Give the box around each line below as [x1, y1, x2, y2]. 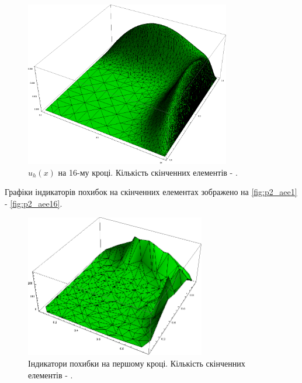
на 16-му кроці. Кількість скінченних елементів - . [58, 166, 238, 178]
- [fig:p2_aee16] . [5, 197, 63, 209]
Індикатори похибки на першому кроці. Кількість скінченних [28, 357, 245, 369]
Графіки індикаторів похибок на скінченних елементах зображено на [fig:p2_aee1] [5, 186, 297, 198]
